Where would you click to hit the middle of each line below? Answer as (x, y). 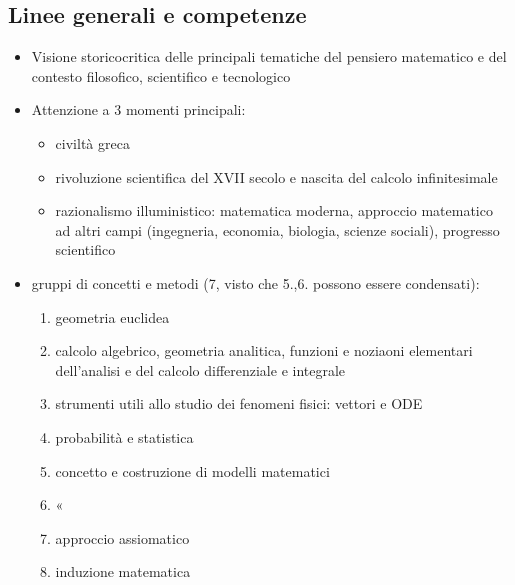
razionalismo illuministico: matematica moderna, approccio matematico (274, 210)
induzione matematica (123, 571)
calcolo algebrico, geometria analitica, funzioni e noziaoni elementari (264, 350)
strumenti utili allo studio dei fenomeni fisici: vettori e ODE (239, 403)
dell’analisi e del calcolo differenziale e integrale (200, 369)
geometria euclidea (112, 316)
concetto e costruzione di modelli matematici (192, 470)
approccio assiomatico (122, 537)
